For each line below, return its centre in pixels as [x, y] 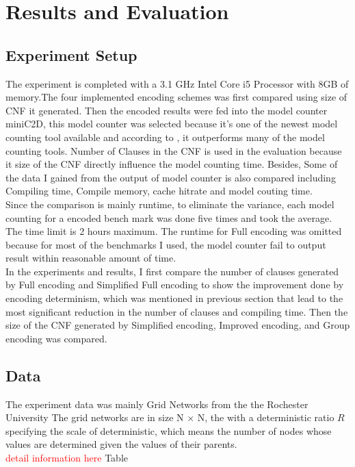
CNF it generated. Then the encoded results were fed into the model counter [167, 110]
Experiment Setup [71, 54]
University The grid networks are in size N [95, 417]
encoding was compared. [56, 338]
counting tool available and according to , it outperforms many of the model [165, 137]
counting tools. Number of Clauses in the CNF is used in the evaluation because [174, 150]
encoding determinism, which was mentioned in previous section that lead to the [174, 298]
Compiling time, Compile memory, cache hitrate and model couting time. [159, 191]
